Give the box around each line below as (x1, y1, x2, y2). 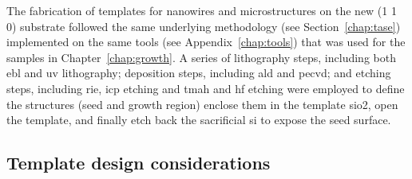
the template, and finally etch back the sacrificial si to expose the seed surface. (6, 111, 391, 128)
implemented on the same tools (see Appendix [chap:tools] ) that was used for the (6, 33, 406, 50)
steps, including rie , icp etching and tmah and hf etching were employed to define (6, 80, 405, 96)
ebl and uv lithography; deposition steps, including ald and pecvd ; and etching (6, 64, 391, 81)
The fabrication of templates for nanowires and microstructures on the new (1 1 (6, 2, 397, 18)
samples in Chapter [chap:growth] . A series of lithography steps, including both (6, 49, 396, 65)
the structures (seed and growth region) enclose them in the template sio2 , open (6, 95, 398, 112)
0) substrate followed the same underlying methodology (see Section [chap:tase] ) (6, 18, 401, 34)
